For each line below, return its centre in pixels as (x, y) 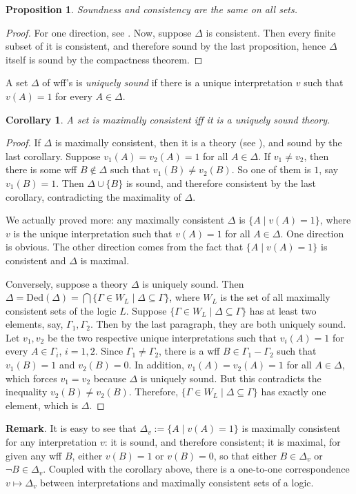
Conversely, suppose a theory (67, 283)
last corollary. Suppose (53, 156)
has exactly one (294, 392)
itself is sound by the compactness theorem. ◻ (104, 59)
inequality (27, 392)
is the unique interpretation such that (93, 233)
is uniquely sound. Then (193, 283)
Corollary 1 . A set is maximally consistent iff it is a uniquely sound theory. (168, 119)
